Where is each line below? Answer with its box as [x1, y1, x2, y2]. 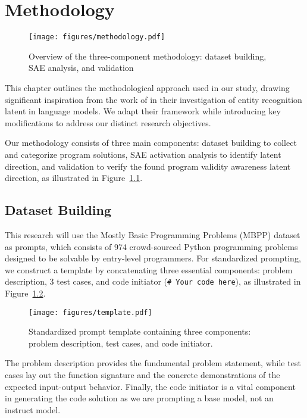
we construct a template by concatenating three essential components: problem [5, 263, 293, 276]
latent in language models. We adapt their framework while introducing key [5, 105, 281, 117]
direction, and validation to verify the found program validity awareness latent [5, 160, 291, 172]
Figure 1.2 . [5, 286, 46, 299]
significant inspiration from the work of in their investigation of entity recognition [5, 93, 302, 105]
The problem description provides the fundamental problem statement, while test [5, 357, 301, 369]
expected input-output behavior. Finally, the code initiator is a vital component [5, 380, 296, 392]
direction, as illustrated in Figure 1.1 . [5, 171, 143, 184]
